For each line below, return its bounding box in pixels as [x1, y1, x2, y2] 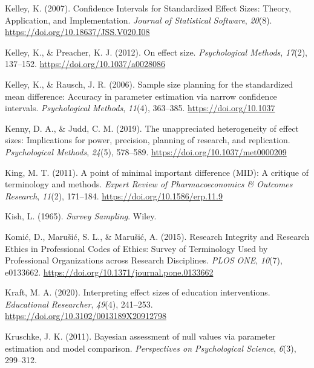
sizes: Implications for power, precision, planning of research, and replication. [5, 134, 290, 146]
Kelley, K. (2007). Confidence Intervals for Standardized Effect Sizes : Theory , [5, 2, 292, 14]
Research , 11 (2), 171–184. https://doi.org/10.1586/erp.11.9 [5, 189, 223, 202]
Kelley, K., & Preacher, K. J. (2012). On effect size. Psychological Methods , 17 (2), [5, 45, 307, 58]
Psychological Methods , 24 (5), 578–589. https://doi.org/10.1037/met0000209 [5, 145, 287, 158]
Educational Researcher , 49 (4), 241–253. [5, 297, 153, 310]
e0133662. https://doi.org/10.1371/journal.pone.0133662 [5, 265, 214, 278]
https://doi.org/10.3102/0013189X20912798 [5, 309, 166, 322]
